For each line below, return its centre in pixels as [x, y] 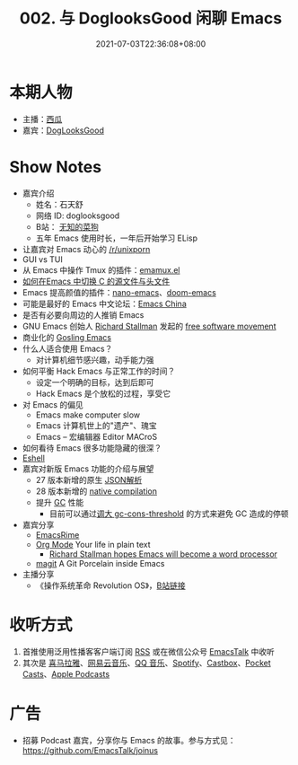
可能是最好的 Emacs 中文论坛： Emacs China [104, 303]
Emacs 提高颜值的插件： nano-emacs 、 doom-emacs [119, 292]
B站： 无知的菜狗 [67, 226]
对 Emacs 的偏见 [53, 404]
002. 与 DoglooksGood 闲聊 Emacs [151, 18]
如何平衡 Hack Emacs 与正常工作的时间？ [99, 371]
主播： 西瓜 [42, 119]
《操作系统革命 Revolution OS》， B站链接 [110, 585]
